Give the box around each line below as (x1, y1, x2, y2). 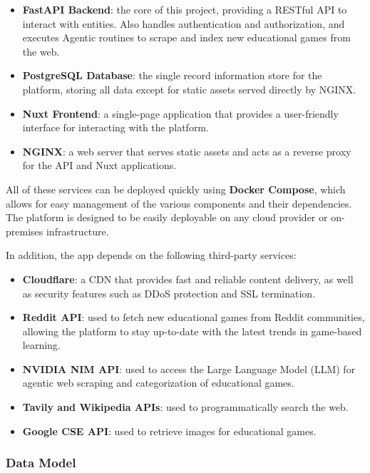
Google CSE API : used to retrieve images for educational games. (22, 423, 317, 438)
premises (6, 223, 43, 238)
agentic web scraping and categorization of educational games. (22, 375, 294, 390)
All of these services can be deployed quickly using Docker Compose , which (6, 181, 346, 196)
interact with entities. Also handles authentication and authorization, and (22, 16, 345, 31)
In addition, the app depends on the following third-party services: (6, 248, 297, 263)
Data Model (6, 454, 76, 472)
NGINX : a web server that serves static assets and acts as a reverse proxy (22, 143, 351, 158)
